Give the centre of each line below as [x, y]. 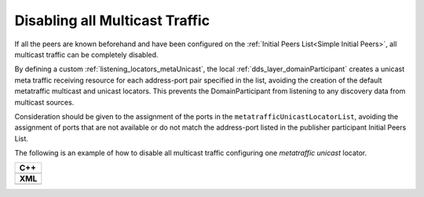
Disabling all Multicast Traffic [112, 20]
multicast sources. [44, 102]
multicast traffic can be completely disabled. [86, 54]
